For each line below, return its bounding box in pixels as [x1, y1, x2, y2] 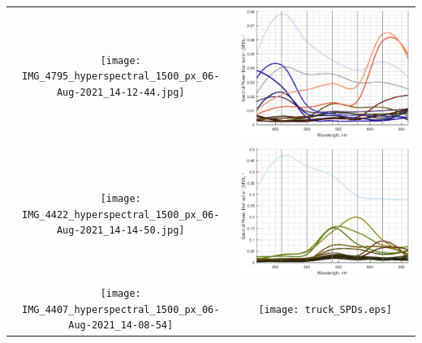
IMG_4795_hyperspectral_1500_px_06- [22, 71, 220, 83]
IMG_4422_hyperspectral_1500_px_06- [22, 208, 220, 221]
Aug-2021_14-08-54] [68, 319, 174, 332]
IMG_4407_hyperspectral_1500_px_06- [22, 303, 220, 315]
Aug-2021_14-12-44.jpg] [56, 87, 185, 99]
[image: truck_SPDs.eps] [258, 303, 393, 315]
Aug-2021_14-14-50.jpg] [56, 225, 185, 237]
